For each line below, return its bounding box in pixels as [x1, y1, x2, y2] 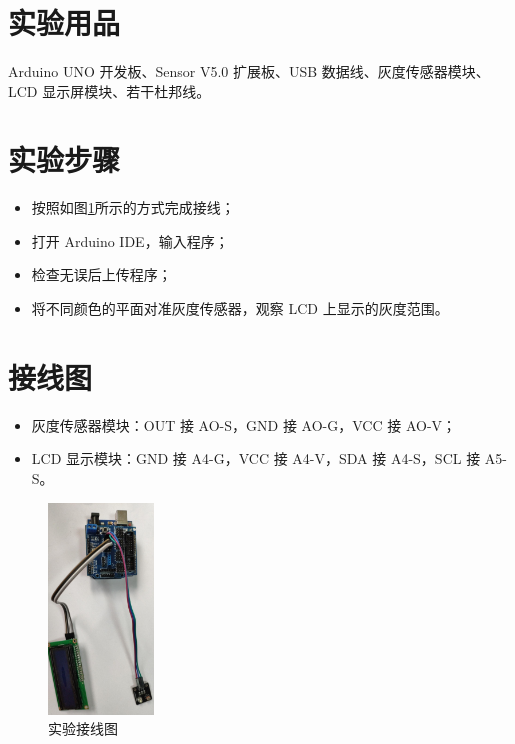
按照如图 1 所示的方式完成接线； [31, 197, 235, 218]
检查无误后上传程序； [31, 264, 172, 285]
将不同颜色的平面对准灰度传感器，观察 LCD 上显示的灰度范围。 [31, 298, 449, 319]
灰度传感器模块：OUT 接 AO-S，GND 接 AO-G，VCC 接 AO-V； [31, 414, 457, 435]
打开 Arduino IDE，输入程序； [31, 230, 229, 251]
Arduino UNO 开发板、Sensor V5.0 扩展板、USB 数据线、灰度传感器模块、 [8, 60, 490, 81]
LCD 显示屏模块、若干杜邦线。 [8, 80, 211, 101]
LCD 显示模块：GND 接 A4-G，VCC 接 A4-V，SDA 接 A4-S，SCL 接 [31, 448, 481, 469]
